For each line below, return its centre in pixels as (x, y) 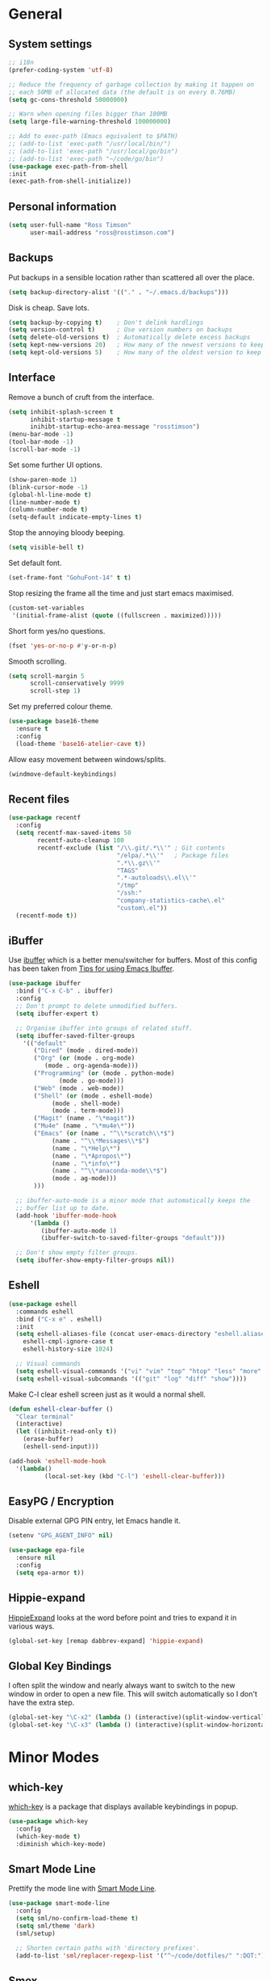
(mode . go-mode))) (92, 1081)
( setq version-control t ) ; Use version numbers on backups (120, 330)
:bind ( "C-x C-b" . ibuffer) (65, 991)
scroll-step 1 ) (55, 691)
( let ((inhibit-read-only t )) (66, 1431)
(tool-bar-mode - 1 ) (41, 442)
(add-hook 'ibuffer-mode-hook (66, 1216)
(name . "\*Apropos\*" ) (91, 1156)
